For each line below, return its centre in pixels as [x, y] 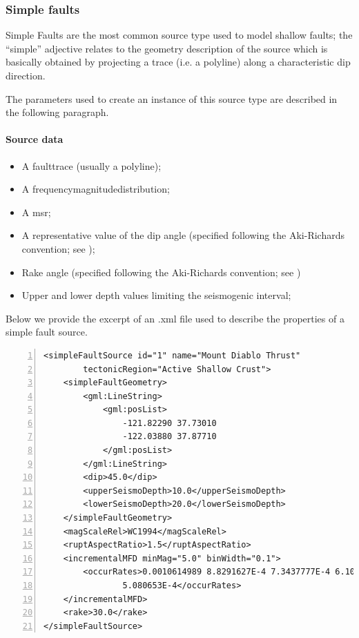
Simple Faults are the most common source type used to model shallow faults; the [179, 35]
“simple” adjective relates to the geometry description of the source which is [167, 48]
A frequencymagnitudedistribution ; [96, 189]
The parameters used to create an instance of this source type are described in [172, 98]
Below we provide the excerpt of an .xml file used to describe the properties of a [175, 318]
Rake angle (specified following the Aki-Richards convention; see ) [161, 272]
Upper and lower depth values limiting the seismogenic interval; [156, 295]
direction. [26, 75]
